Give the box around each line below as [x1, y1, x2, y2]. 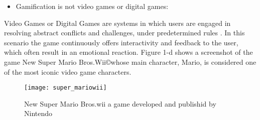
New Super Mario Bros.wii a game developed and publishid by [24, 98, 216, 109]
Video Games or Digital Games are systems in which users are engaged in [4, 17, 231, 28]
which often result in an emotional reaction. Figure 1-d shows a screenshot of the [4, 47, 253, 57]
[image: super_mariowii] [24, 84, 107, 92]
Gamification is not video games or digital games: [16, 1, 169, 11]
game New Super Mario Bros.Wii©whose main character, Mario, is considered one [4, 56, 256, 67]
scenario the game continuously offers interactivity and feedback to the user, [4, 37, 238, 47]
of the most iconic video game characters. [4, 66, 132, 77]
